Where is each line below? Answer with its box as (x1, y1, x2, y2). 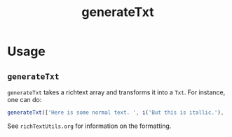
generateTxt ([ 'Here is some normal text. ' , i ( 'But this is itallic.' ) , (7, 109, 224, 116)
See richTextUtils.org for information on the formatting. (7, 122, 172, 130)
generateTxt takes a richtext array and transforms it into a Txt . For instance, (7, 88, 226, 96)
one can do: (7, 96, 42, 103)
